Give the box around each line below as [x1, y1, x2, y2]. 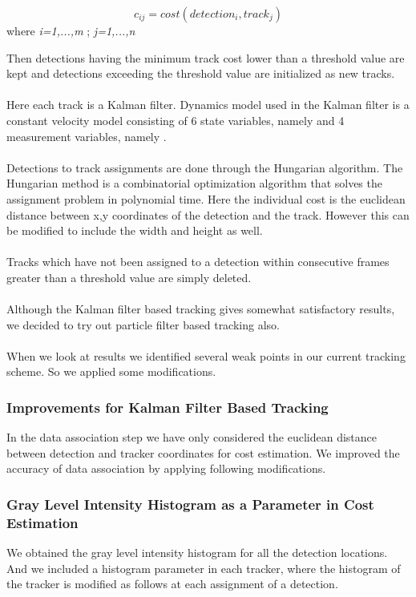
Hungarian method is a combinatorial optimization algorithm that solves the [6, 175, 382, 192]
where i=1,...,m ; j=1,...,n [6, 22, 135, 38]
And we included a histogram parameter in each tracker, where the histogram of [6, 559, 401, 576]
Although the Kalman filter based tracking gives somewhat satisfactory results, [6, 301, 395, 317]
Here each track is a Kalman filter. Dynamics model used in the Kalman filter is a [6, 96, 410, 113]
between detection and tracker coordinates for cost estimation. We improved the [6, 444, 400, 461]
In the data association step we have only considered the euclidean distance [6, 429, 377, 446]
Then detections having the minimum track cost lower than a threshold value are [6, 49, 405, 66]
